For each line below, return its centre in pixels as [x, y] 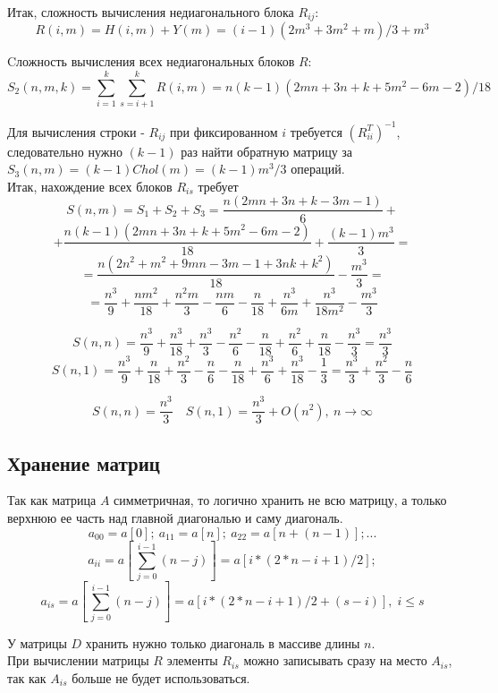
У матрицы [37, 642]
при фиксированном [224, 131]
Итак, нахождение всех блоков [90, 186]
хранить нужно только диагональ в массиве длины [223, 642]
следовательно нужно [65, 151]
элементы [192, 660]
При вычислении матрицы [78, 660]
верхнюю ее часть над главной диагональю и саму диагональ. [175, 517]
